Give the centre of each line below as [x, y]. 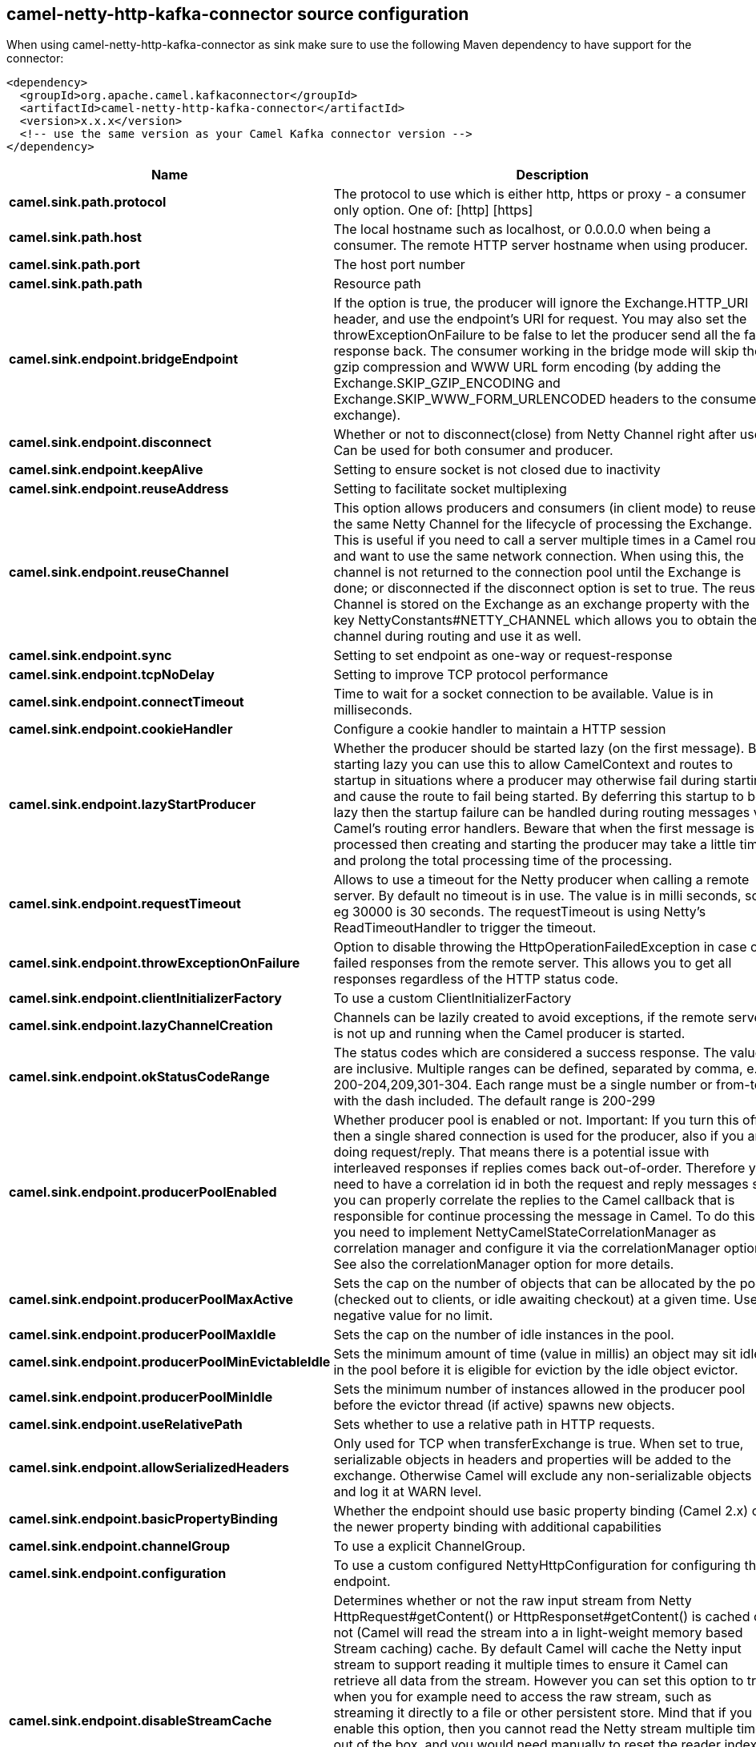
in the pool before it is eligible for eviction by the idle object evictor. [536, 1370]
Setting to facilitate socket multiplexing [450, 489]
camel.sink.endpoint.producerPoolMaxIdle [143, 1335]
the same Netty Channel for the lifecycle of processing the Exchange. [543, 524]
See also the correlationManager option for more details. [504, 1264]
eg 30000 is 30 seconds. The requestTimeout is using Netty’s [520, 912]
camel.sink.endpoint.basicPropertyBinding [143, 1519]
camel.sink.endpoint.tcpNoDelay [112, 675]
